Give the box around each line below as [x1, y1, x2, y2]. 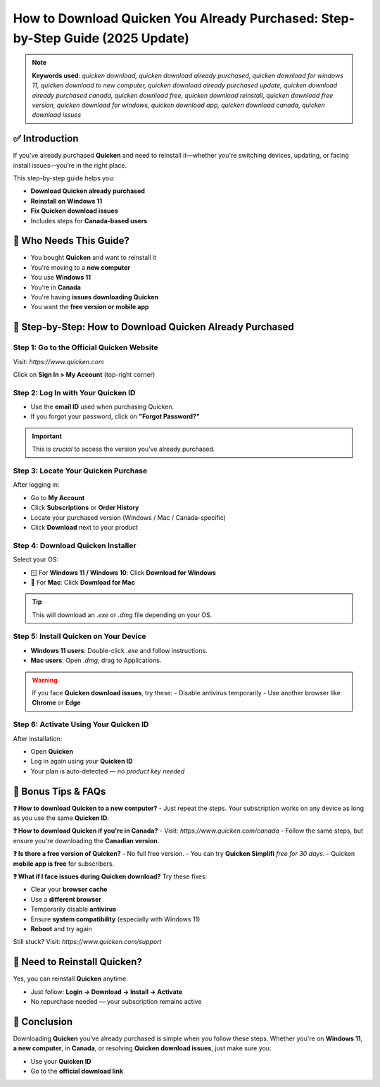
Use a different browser [30, 895, 102, 903]
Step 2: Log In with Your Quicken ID [13, 387, 136, 397]
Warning [32, 676, 58, 684]
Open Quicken [30, 747, 74, 755]
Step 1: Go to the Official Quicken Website [13, 342, 158, 352]
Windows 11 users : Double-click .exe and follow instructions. [30, 646, 208, 654]
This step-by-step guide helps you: [13, 173, 115, 182]
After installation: [13, 734, 63, 743]
